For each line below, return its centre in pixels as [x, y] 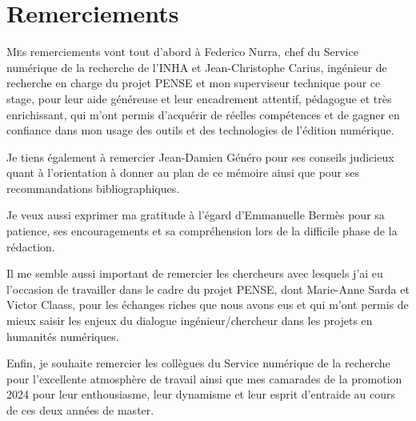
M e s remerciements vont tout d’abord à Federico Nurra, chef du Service [182, 52]
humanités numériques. [63, 336]
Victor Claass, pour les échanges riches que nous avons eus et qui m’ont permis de [208, 305]
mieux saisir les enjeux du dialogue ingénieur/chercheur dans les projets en [190, 321]
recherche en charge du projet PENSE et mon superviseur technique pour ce [194, 83]
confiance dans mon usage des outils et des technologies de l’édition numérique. [200, 130]
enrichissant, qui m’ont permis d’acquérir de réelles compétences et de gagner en [203, 114]
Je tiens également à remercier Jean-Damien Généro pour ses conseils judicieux [200, 156]
